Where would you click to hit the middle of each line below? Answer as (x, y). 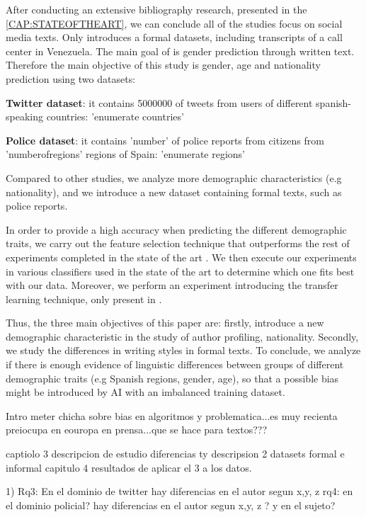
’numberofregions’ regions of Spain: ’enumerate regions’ (126, 154)
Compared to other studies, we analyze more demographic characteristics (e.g (174, 177)
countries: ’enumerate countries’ (115, 117)
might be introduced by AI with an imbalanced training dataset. (145, 392)
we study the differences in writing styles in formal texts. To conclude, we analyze (183, 350)
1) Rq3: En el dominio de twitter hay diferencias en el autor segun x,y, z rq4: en (179, 491)
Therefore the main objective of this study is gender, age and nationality (163, 65)
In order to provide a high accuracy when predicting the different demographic (176, 229)
